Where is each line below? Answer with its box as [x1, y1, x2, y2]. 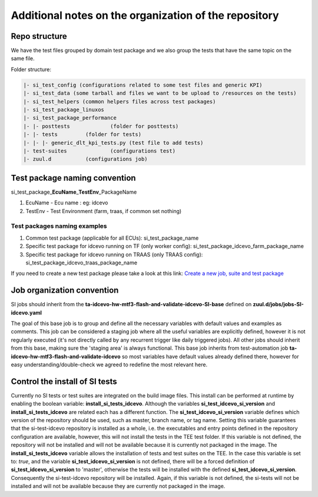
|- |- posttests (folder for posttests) [23, 122, 179, 130]
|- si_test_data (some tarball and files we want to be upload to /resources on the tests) [23, 90, 297, 97]
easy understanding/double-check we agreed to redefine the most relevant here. [11, 361, 208, 368]
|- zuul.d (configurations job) [23, 156, 148, 163]
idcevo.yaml [11, 309, 42, 316]
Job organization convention [11, 286, 119, 296]
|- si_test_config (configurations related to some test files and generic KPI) [23, 81, 263, 88]
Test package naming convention [11, 173, 136, 183]
